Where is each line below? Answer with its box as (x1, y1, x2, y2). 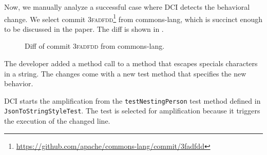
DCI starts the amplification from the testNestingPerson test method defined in (4, 95, 261, 106)
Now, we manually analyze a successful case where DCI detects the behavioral (4, 2, 250, 12)
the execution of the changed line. (4, 115, 110, 126)
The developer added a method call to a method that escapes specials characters (4, 58, 258, 69)
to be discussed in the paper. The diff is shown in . (4, 23, 164, 34)
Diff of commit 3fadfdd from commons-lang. (25, 41, 165, 51)
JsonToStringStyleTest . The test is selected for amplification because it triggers (4, 105, 260, 116)
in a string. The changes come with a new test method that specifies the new (4, 68, 246, 79)
